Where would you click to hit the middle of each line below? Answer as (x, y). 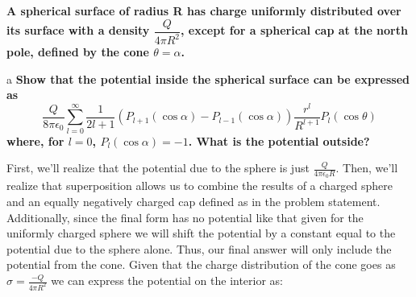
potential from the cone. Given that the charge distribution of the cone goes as (201, 264)
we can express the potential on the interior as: (167, 280)
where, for (35, 140)
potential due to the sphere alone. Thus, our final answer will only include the (199, 248)
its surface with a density (78, 30)
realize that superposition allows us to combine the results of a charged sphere (200, 186)
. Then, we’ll (367, 168)
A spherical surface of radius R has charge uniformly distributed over (204, 10)
